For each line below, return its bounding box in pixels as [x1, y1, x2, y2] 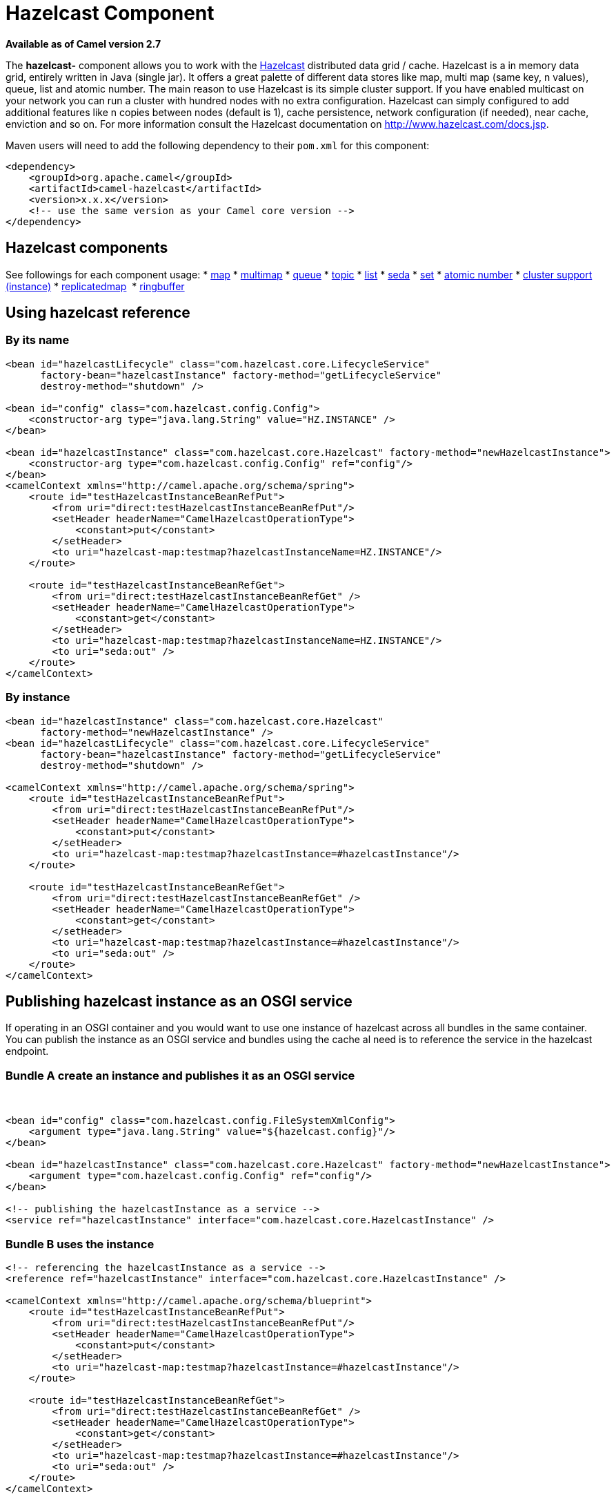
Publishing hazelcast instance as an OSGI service [6, 992, 352, 1010]
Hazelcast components [6, 239, 168, 257]
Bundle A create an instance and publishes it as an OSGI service [6, 1068, 355, 1082]
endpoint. [6, 1045, 49, 1058]
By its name [6, 333, 70, 347]
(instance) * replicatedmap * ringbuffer [6, 280, 185, 292]
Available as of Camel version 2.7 [6, 37, 161, 50]
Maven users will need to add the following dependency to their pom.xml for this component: [6, 139, 430, 151]
